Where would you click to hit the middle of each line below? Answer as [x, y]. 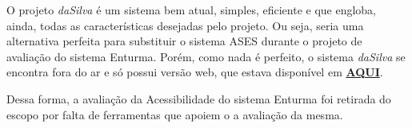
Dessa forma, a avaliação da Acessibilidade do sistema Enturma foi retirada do [199, 98]
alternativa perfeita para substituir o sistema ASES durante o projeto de [184, 41]
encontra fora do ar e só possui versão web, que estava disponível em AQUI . [195, 72]
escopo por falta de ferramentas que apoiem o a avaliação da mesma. [175, 114]
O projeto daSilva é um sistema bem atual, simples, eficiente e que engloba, [192, 10]
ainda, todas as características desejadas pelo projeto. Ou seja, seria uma [185, 25]
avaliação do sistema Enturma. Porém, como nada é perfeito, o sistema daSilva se [206, 56]
